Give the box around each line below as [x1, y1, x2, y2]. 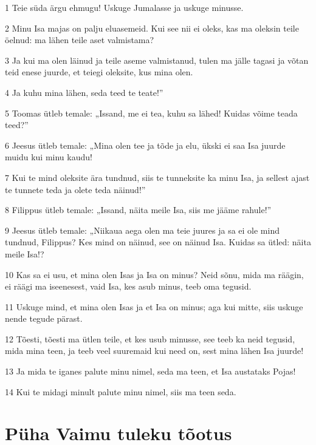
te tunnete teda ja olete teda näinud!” [5, 183, 146, 195]
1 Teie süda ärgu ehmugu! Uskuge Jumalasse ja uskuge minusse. [5, 1, 244, 13]
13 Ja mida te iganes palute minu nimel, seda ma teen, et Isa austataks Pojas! [5, 365, 296, 378]
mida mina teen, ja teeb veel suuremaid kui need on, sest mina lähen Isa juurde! [5, 344, 304, 357]
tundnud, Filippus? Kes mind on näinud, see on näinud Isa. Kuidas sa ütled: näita [5, 236, 311, 248]
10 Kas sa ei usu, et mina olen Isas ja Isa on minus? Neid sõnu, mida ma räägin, [5, 268, 304, 280]
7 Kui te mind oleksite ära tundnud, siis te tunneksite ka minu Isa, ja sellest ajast [5, 171, 310, 183]
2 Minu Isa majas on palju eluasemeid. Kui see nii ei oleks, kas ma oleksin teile [5, 21, 299, 34]
